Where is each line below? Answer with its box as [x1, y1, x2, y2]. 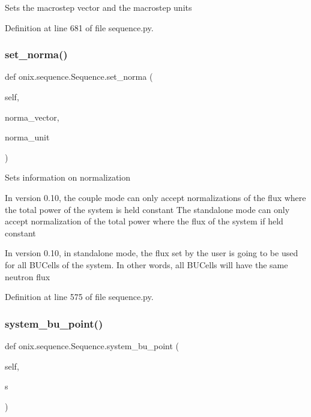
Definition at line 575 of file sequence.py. [5, 290, 154, 303]
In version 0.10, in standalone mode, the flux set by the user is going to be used [5, 247, 298, 259]
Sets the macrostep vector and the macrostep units [5, 1, 192, 13]
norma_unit [5, 131, 50, 143]
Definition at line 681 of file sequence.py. [5, 21, 154, 34]
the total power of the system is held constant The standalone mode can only [5, 203, 290, 215]
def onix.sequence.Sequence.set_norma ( [5, 70, 153, 83]
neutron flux [5, 270, 50, 283]
